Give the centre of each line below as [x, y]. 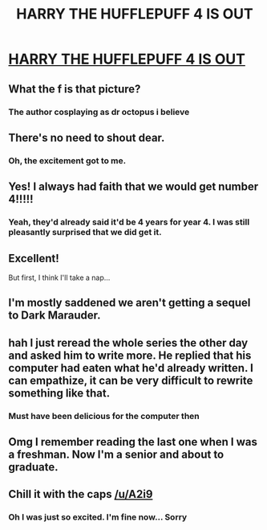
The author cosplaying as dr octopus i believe [99, 112]
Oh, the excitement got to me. [67, 160]
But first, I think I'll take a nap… [59, 277]
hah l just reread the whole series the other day [128, 343]
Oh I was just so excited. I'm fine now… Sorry [98, 517]
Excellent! [34, 258]
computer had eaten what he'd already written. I [131, 368]
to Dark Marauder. [55, 316]
